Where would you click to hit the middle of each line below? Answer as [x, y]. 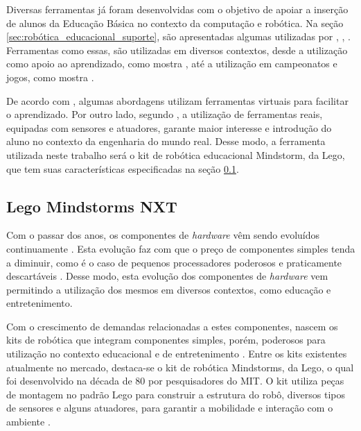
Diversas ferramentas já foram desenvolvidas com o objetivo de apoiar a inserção [177, 9]
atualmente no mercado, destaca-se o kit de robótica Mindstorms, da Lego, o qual [180, 367]
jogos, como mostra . [50, 77]
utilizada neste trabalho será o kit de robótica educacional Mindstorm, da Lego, [176, 154]
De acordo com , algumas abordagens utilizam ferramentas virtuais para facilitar [177, 100]
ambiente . [28, 422]
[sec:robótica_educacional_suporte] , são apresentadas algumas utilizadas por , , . [178, 36]
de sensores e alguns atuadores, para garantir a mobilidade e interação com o [170, 408]
